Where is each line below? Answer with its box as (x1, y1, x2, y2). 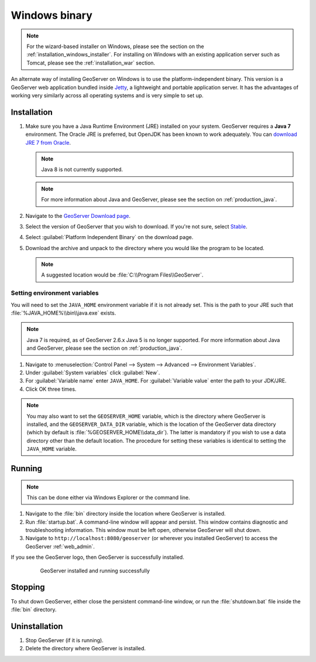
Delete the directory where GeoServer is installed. (25, 645, 146, 652)
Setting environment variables (11, 289, 99, 297)
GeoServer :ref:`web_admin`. (25, 542, 95, 550)
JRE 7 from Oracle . (25, 139, 71, 146)
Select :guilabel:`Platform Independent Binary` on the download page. (25, 234, 194, 241)
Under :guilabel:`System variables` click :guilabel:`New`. (25, 369, 160, 376)
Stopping (11, 582, 45, 592)
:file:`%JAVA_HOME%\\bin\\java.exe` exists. (11, 309, 116, 316)
